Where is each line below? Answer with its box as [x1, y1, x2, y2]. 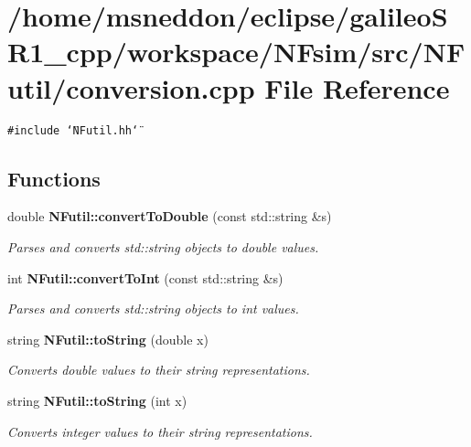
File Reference [264, 69, 450, 106]
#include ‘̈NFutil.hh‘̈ [7, 123, 139, 137]
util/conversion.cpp [7, 69, 255, 106]
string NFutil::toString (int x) [7, 390, 187, 410]
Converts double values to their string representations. [7, 360, 310, 379]
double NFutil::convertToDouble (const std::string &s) [7, 207, 332, 226]
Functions [7, 164, 101, 192]
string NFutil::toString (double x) [7, 329, 209, 348]
